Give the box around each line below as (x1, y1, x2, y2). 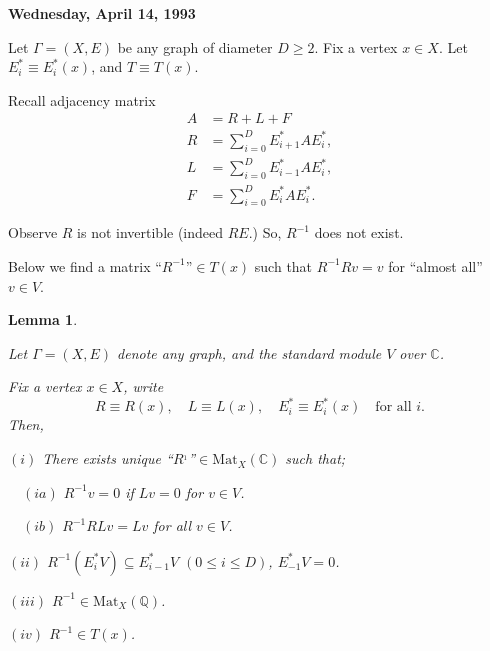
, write (123, 376, 164, 397)
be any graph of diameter (117, 36, 273, 57)
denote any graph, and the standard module (117, 342, 382, 363)
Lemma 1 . (8, 309, 78, 330)
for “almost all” (388, 255, 483, 276)
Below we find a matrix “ (8, 255, 162, 276)
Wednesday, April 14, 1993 (8, 3, 196, 23)
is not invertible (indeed (77, 222, 224, 243)
